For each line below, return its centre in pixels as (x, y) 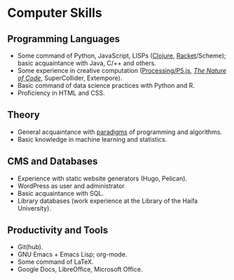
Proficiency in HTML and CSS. (61, 93)
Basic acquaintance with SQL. (60, 193)
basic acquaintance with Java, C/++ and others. (87, 63)
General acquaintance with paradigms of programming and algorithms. (120, 132)
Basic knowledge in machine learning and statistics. (92, 139)
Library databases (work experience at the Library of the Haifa (108, 201)
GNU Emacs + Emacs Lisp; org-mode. (72, 255)
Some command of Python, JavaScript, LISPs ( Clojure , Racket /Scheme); (122, 55)
